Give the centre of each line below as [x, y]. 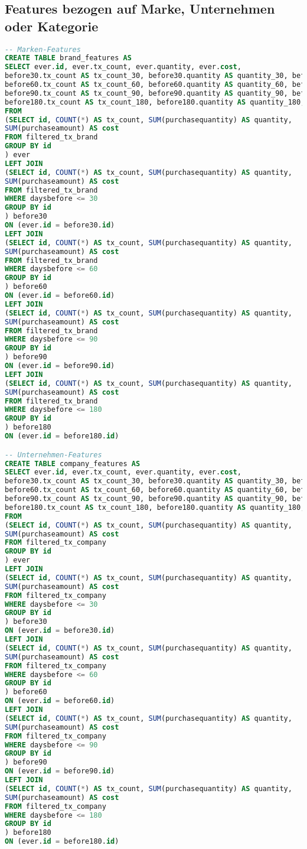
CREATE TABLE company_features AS [73, 463]
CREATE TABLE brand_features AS [68, 58]
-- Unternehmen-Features [53, 455]
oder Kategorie [52, 26]
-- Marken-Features [43, 49]
